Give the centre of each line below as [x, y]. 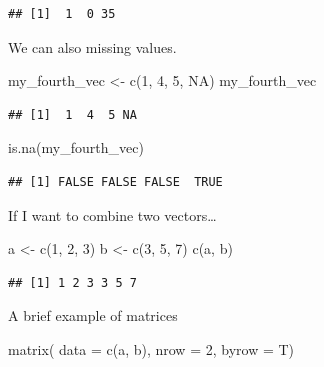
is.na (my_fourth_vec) [76, 147]
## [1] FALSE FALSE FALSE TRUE [115, 181]
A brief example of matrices [93, 315]
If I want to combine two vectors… [112, 214]
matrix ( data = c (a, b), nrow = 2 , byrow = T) [151, 348]
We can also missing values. [92, 46]
